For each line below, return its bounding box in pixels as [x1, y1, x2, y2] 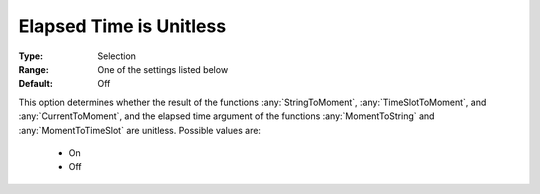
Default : [18, 78, 54, 90]
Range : [18, 63, 49, 75]
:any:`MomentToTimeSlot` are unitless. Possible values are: [18, 124, 262, 136]
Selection [97, 50, 137, 62]
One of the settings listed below [97, 63, 229, 75]
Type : [18, 50, 44, 62]
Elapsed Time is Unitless [18, 15, 227, 37]
